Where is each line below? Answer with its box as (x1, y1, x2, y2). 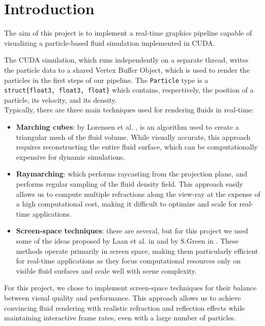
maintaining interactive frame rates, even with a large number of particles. (4, 312, 236, 323)
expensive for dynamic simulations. (16, 151, 125, 162)
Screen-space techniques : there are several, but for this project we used (16, 225, 248, 236)
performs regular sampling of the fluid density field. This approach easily (16, 178, 243, 189)
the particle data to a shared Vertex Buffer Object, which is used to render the (4, 64, 250, 75)
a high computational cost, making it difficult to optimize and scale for (16, 198, 237, 209)
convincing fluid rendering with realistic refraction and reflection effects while (4, 302, 245, 313)
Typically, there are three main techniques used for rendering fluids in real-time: (4, 104, 254, 115)
